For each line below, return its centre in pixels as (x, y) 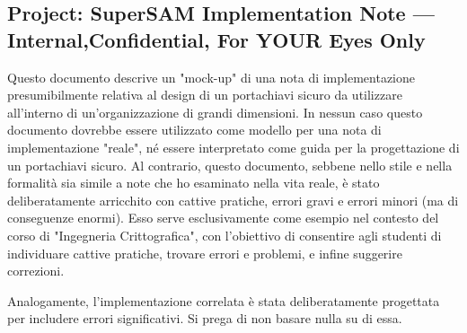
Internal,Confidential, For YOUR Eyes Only (216, 39)
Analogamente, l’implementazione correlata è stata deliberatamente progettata (224, 300)
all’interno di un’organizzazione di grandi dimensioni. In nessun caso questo (215, 112)
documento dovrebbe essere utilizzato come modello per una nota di (194, 130)
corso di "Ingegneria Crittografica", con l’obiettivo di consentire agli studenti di (225, 235)
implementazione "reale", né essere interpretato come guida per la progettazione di (233, 147)
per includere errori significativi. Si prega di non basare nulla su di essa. (205, 318)
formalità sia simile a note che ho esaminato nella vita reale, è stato (194, 183)
